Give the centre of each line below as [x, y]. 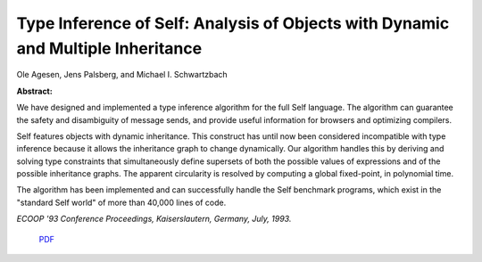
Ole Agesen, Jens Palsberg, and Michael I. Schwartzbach [122, 75]
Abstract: [34, 91]
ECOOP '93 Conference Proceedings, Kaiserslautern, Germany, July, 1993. [154, 219]
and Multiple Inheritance [109, 48]
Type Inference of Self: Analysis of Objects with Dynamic [233, 23]
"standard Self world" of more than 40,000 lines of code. [121, 202]
